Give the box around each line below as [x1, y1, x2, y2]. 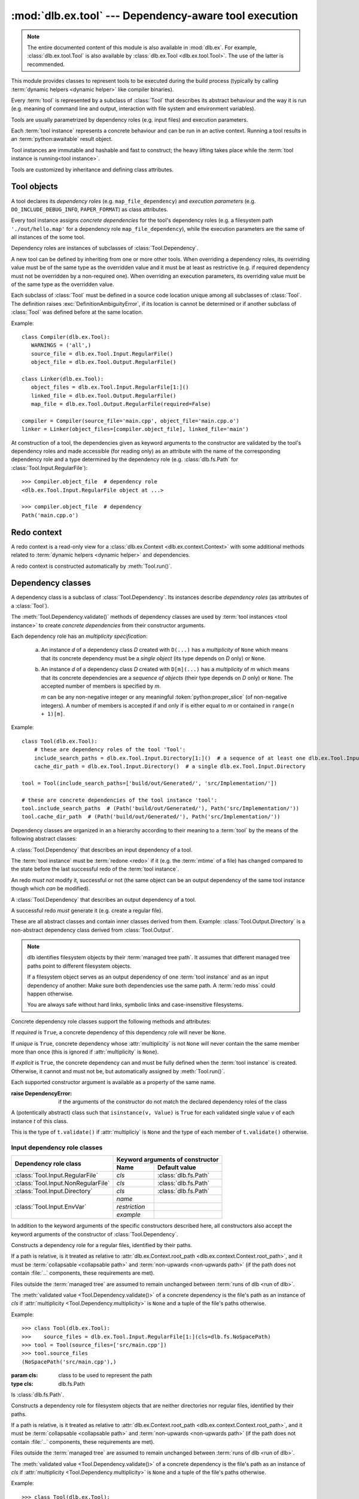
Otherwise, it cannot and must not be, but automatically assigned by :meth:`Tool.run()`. [11, 1067, 226, 1074]
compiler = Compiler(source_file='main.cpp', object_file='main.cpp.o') [22, 417, 239, 424]
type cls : [11, 1380, 34, 1387]
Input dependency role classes [11, 1143, 103, 1151]
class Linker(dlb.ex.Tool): [22, 375, 104, 382]
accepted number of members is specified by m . [41, 682, 161, 690]
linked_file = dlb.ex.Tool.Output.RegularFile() [31, 392, 177, 399]
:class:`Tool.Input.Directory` [14, 1187, 93, 1196]
